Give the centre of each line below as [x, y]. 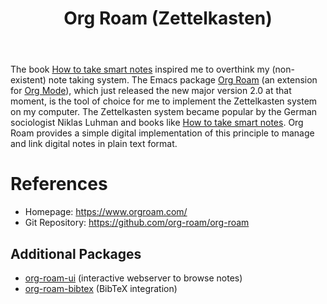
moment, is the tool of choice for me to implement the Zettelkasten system [164, 101]
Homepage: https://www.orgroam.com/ [106, 212]
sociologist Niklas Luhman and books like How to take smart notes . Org [157, 123]
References [59, 184]
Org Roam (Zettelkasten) [168, 18]
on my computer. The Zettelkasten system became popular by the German [164, 112]
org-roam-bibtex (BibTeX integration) [101, 288]
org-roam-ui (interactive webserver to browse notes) [133, 278]
